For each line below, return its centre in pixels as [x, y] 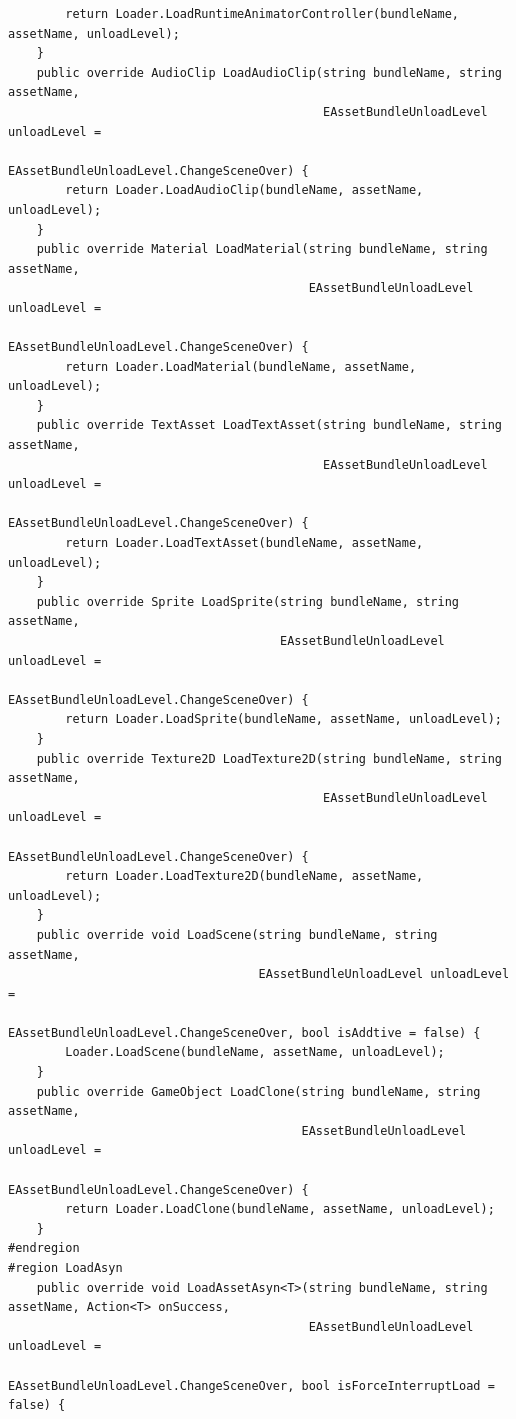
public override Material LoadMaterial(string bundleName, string [262, 249]
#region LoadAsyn [65, 1268]
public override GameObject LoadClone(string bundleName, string [258, 1091]
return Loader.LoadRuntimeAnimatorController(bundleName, [262, 14]
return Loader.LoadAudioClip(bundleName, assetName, [244, 190]
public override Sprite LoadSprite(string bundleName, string [248, 601]
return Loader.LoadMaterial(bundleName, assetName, [241, 366]
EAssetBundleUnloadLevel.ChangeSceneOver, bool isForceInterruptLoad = [251, 1385]
